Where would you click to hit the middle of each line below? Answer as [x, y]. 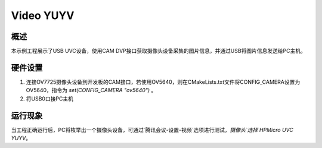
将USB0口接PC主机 [50, 99]
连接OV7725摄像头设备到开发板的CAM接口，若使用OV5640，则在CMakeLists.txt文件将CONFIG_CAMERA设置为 [163, 82]
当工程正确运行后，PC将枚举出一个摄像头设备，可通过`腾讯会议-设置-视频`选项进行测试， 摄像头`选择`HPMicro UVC [152, 130]
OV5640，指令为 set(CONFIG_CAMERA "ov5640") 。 [91, 90]
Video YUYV [43, 15]
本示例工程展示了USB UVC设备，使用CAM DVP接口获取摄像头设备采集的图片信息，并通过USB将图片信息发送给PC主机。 [159, 51]
